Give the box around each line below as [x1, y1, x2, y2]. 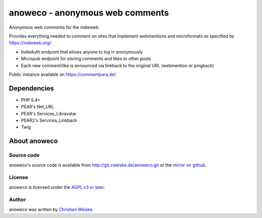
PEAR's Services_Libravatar [21, 110, 77, 116]
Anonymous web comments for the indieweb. [9, 24, 100, 30]
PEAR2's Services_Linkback [21, 117, 77, 123]
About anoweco [9, 137, 58, 145]
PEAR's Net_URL [21, 104, 54, 109]
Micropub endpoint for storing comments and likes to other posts [21, 56, 151, 62]
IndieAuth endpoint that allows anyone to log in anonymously [21, 49, 143, 54]
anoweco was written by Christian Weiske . [9, 206, 94, 212]
